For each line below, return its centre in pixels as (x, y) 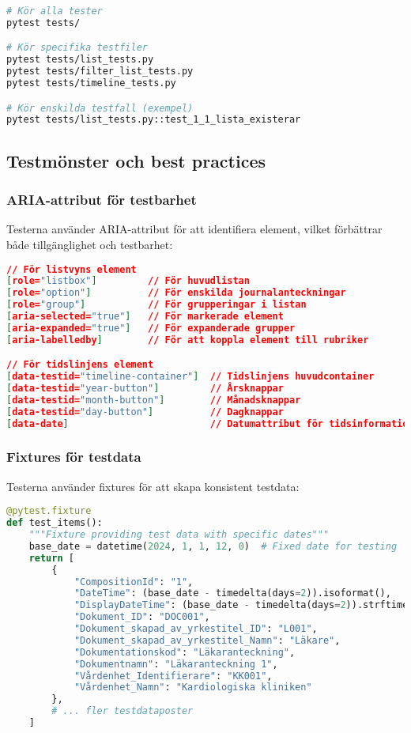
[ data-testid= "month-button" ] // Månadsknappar (154, 400)
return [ (51, 558)
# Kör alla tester (55, 11)
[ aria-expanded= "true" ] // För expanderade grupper (151, 328)
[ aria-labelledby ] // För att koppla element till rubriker (188, 340)
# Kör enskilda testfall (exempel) (100, 108)
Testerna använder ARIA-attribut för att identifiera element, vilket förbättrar (194, 229)
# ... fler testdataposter (123, 711)
